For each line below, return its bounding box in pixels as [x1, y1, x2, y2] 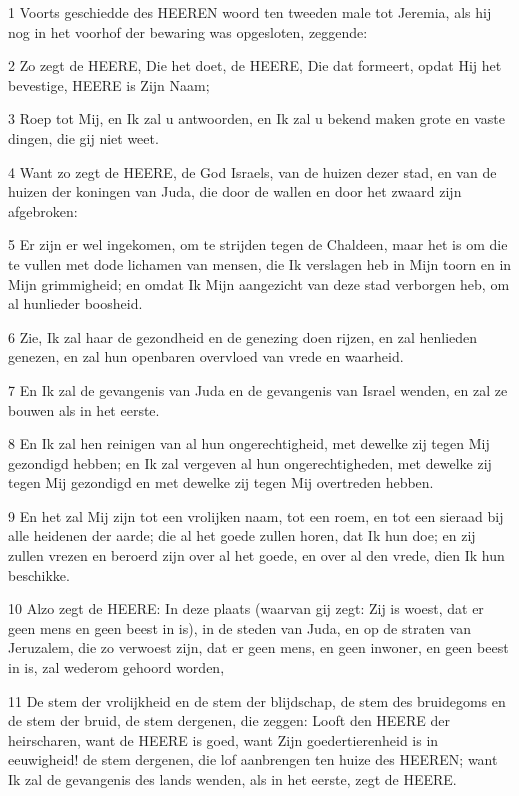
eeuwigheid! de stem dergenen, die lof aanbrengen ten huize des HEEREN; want [8, 749, 498, 770]
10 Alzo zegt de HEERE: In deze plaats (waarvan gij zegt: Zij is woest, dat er [8, 598, 484, 619]
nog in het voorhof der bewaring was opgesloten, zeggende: [8, 21, 368, 42]
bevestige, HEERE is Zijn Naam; [8, 74, 210, 95]
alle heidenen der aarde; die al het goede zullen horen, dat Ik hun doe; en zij [8, 525, 476, 546]
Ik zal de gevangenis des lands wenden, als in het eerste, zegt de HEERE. [8, 769, 457, 789]
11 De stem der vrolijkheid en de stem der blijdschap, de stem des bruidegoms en [8, 690, 506, 711]
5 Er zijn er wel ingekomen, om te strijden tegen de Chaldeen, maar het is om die [8, 234, 508, 255]
